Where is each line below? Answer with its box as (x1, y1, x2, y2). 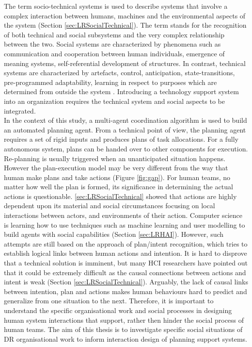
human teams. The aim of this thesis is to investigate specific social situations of (4, 324, 243, 334)
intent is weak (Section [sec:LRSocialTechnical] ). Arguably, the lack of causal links (4, 277, 248, 287)
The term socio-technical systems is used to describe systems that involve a (4, 1, 228, 11)
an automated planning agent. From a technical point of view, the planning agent (4, 124, 246, 134)
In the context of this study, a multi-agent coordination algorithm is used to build (4, 115, 247, 125)
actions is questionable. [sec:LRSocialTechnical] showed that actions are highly (4, 191, 237, 201)
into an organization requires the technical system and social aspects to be (4, 96, 225, 106)
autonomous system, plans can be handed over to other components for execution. (4, 143, 248, 153)
